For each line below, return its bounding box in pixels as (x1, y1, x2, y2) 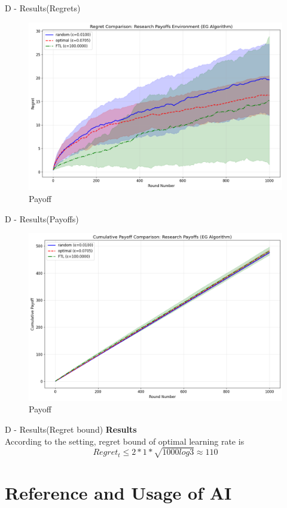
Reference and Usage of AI (5, 480, 232, 504)
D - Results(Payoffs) (5, 212, 79, 225)
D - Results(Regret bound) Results (5, 423, 137, 436)
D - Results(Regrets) (5, 2, 81, 14)
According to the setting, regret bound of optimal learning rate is (5, 434, 245, 447)
